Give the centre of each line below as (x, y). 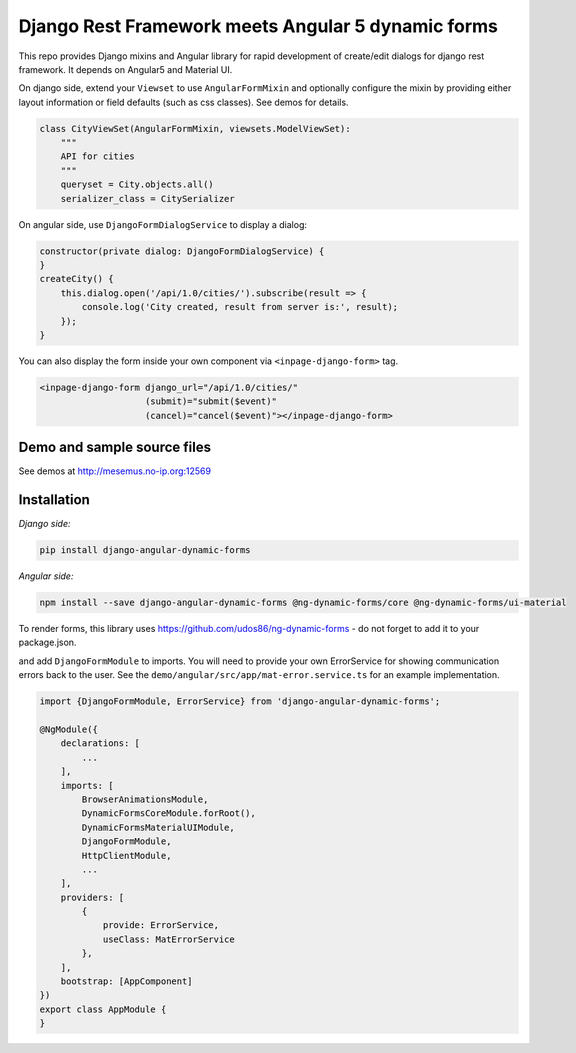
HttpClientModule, (126, 855)
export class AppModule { (103, 1009)
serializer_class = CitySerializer (147, 198)
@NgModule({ (69, 729)
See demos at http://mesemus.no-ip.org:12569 (115, 471)
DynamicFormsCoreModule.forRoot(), (169, 813)
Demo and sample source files (115, 447)
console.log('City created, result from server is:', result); (240, 307)
